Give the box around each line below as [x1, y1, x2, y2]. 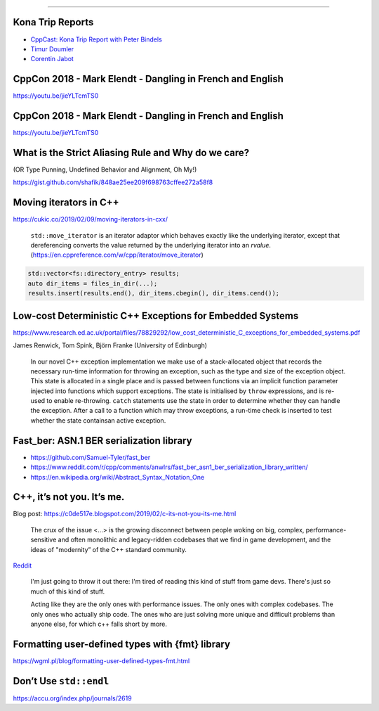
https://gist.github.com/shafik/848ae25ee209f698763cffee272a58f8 [13, 178, 213, 186]
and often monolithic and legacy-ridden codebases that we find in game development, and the [58, 535, 331, 544]
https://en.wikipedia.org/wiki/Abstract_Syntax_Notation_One [30, 473, 205, 481]
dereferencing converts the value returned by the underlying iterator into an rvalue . [30, 241, 272, 250]
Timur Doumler [30, 44, 74, 53]
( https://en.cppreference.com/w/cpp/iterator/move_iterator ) [30, 250, 204, 260]
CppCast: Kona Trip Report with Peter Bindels [30, 35, 163, 44]
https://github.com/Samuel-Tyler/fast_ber [30, 453, 151, 461]
